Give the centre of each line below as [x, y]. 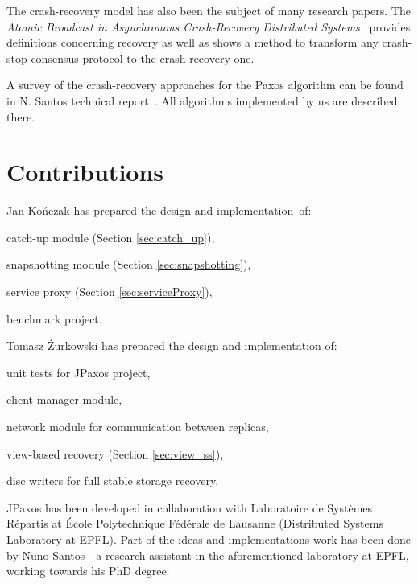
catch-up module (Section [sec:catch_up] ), [111, 237]
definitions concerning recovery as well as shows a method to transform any [192, 42]
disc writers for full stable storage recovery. [113, 481]
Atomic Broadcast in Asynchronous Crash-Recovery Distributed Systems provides [209, 26]
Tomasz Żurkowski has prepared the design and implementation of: [172, 345]
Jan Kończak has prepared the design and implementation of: [159, 210]
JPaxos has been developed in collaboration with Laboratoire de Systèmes [190, 507]
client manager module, [64, 399]
